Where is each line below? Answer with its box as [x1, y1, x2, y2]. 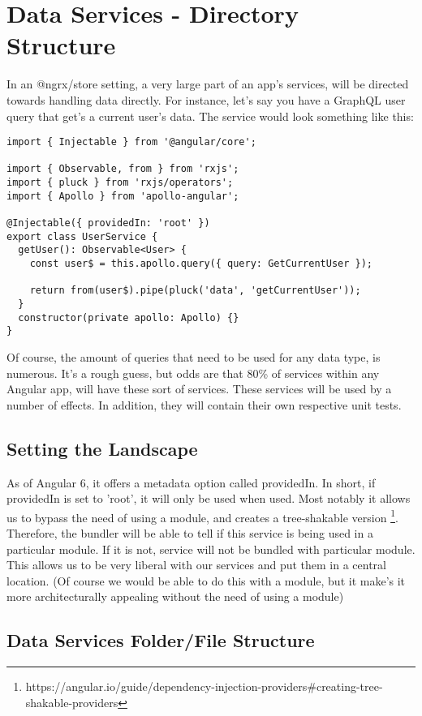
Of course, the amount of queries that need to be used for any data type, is [6, 348, 381, 365]
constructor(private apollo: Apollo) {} [18, 311, 239, 324]
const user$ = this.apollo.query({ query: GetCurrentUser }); [29, 258, 373, 269]
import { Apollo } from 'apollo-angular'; [6, 190, 239, 202]
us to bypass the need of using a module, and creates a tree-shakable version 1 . [6, 506, 398, 525]
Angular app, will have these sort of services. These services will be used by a [6, 380, 392, 397]
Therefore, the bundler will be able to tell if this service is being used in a [6, 524, 373, 541]
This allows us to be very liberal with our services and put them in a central [6, 556, 387, 573]
